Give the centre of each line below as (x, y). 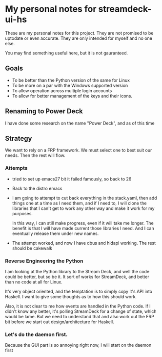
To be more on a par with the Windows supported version (70, 85)
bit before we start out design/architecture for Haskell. (60, 322)
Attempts (16, 168)
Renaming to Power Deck (44, 111)
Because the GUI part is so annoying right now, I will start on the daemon (78, 345)
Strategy (19, 138)
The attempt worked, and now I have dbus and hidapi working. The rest (84, 243)
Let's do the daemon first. (36, 334)
